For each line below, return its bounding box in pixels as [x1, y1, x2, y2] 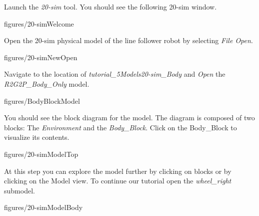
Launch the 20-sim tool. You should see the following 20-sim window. [4, 2, 217, 12]
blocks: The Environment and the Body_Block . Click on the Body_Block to [4, 122, 237, 132]
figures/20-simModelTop [4, 148, 78, 159]
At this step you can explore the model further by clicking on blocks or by [4, 165, 231, 176]
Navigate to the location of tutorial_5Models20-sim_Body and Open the [4, 69, 225, 79]
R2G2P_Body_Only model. [4, 78, 89, 89]
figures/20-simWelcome [4, 18, 74, 29]
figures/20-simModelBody [4, 202, 83, 212]
